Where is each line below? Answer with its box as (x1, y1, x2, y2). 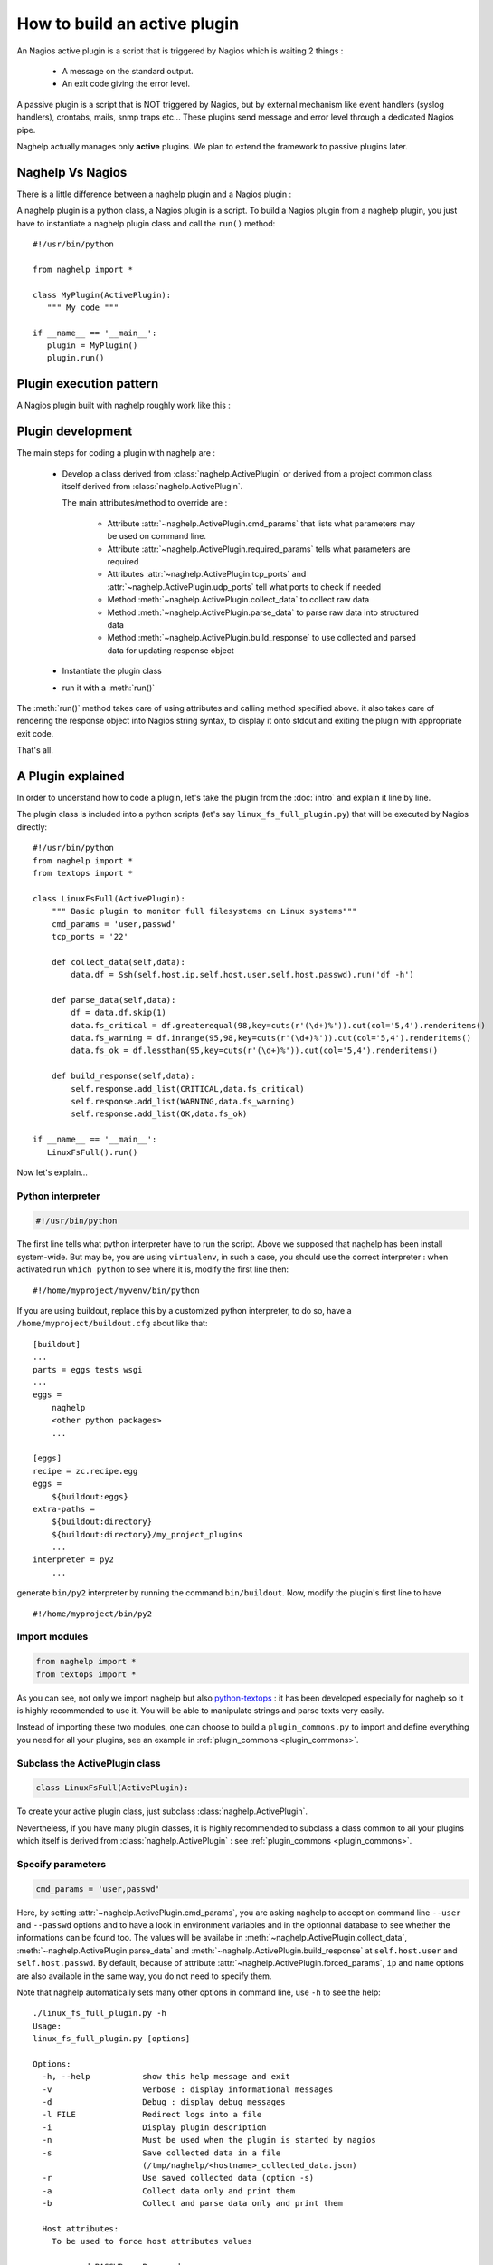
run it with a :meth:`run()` (62, 682, 156, 693)
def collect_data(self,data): (51, 957, 185, 967)
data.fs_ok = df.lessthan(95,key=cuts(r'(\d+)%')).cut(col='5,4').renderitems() (71, 1046, 439, 1055)
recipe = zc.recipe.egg (33, 1466, 138, 1476)
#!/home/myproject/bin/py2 (33, 1608, 153, 1619)
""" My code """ (46, 302, 119, 313)
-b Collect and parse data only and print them (42, 2198, 343, 2209)
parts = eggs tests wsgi (33, 1364, 143, 1374)
